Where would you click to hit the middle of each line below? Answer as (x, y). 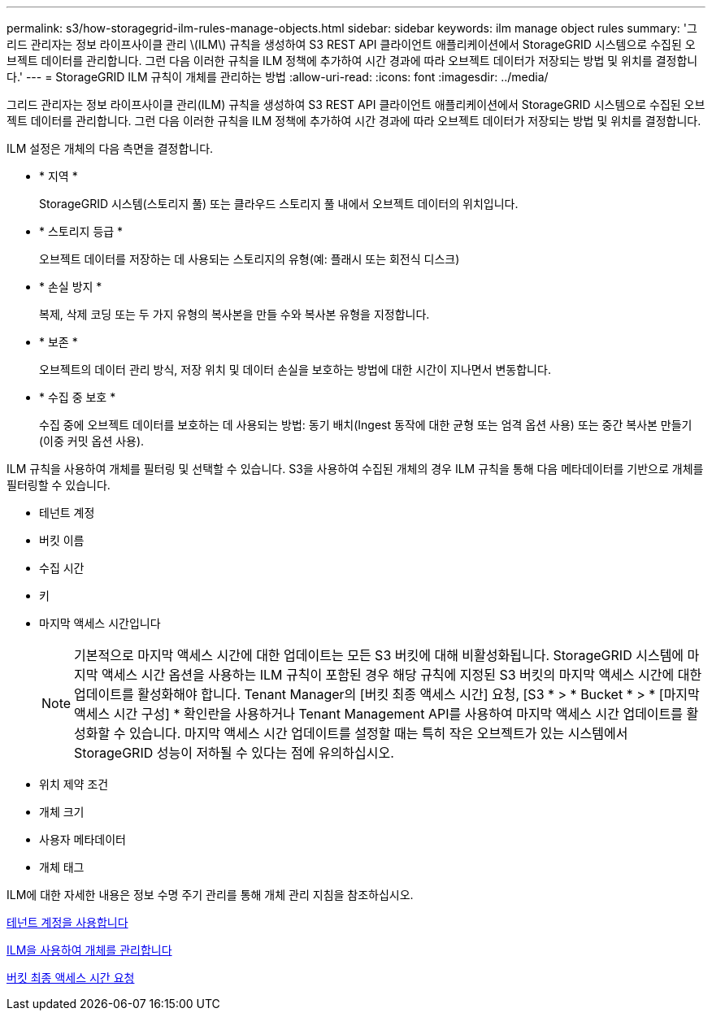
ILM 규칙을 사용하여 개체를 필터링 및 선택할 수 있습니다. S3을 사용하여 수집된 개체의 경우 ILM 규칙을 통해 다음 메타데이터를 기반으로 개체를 (355, 469)
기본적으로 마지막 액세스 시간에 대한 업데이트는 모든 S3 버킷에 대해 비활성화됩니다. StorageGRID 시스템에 (379, 655)
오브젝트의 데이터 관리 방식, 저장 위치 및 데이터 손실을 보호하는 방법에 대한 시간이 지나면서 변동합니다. (295, 369)
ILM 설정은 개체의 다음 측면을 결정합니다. (110, 148)
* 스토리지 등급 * (81, 231)
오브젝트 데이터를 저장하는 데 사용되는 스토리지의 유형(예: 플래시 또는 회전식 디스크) (250, 259)
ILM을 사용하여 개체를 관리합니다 (89, 950)
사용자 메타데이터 (82, 839)
